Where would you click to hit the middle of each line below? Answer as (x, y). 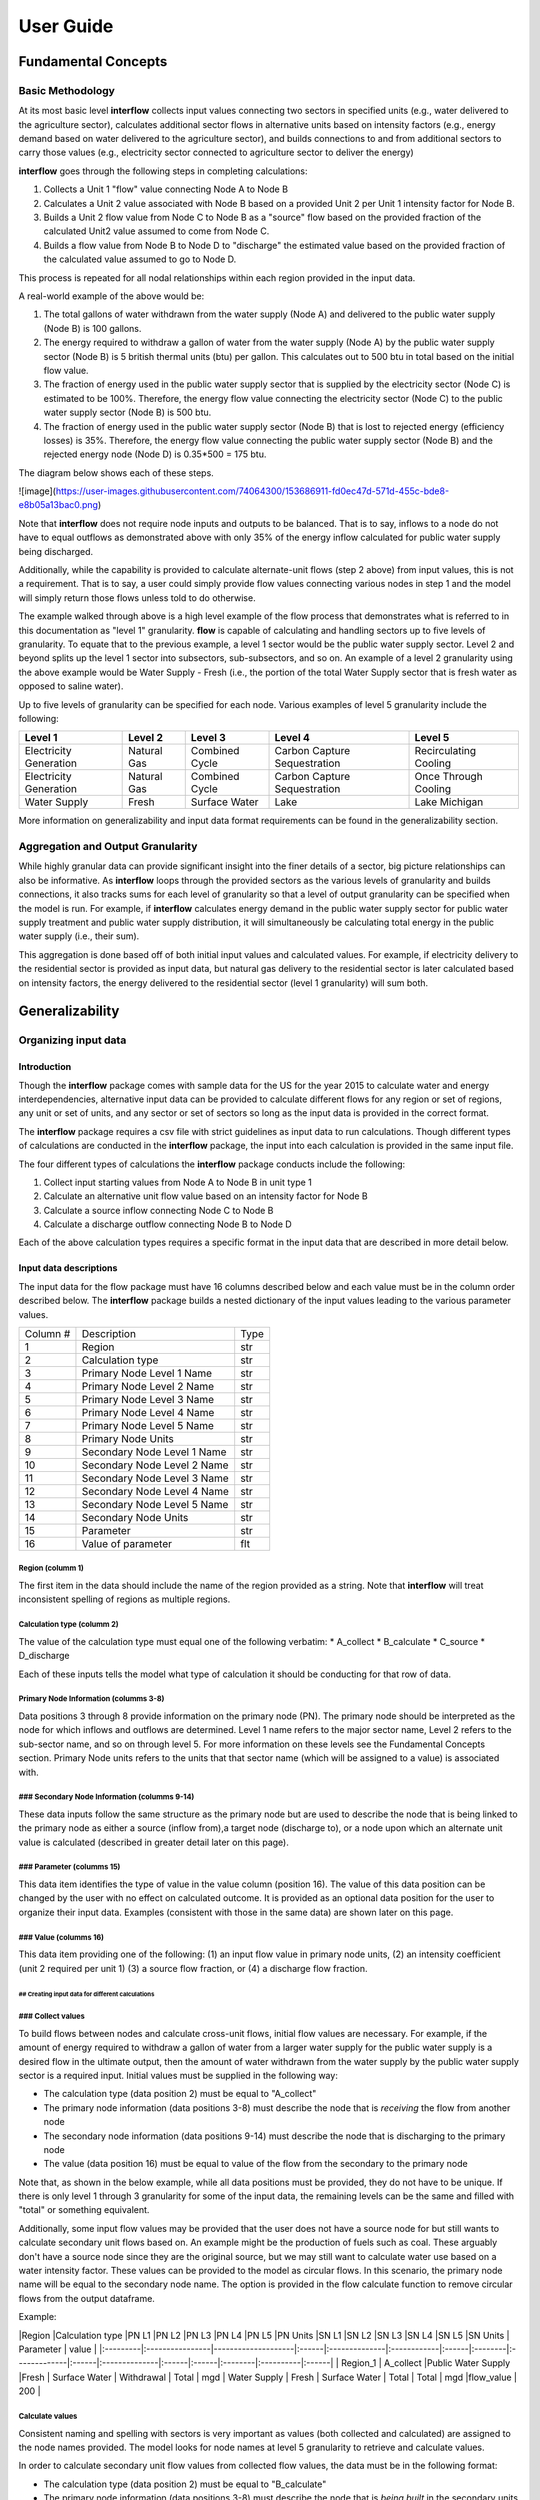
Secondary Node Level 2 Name (155, 1465)
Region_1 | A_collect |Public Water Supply (425, 2363)
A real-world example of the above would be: (111, 296)
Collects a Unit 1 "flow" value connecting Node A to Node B (166, 189)
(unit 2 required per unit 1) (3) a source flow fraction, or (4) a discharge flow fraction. (193, 1968)
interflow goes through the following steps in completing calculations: (163, 171)
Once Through (449, 777)
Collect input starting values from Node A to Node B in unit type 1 (177, 1182)
